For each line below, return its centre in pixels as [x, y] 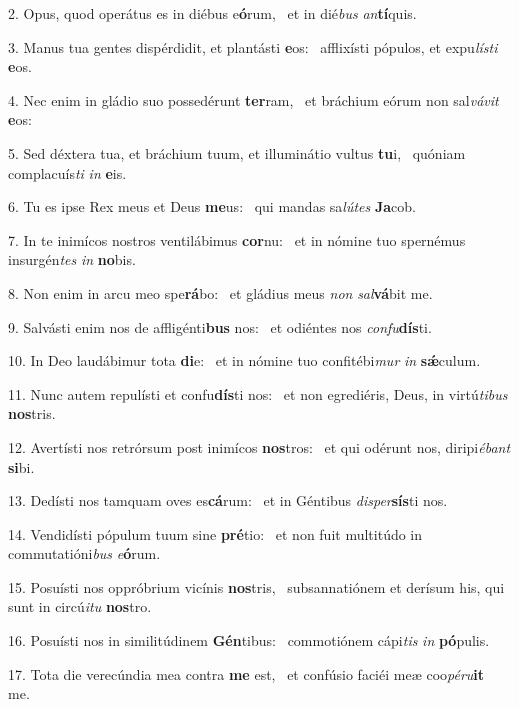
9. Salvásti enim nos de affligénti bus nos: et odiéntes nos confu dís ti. [220, 326]
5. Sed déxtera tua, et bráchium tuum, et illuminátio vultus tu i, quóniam [237, 152]
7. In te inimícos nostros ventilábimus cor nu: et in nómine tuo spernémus [237, 239]
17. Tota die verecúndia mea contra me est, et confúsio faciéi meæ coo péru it [246, 673]
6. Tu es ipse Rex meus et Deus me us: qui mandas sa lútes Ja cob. [212, 206]
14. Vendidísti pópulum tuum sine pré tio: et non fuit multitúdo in [215, 533]
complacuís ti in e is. [67, 172]
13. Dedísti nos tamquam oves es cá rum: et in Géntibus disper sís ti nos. [228, 500]
